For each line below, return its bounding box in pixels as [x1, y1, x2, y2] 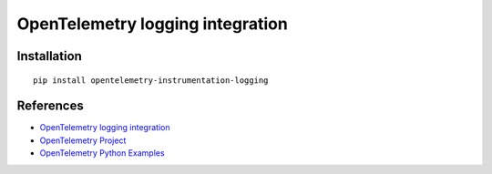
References [16, 98, 84, 114]
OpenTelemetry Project [39, 135, 127, 146]
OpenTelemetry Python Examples [39, 148, 165, 159]
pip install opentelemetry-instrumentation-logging [33, 75, 269, 86]
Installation [16, 48, 82, 64]
